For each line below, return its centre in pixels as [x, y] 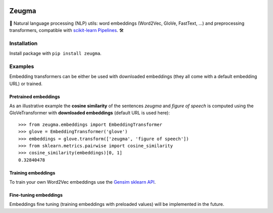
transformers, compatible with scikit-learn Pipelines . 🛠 [66, 30]
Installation [24, 43]
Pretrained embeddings [35, 97]
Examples [22, 66]
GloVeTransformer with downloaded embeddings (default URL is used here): [90, 113]
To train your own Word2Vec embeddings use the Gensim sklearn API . [83, 182]
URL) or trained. [26, 83]
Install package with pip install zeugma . [55, 54]
